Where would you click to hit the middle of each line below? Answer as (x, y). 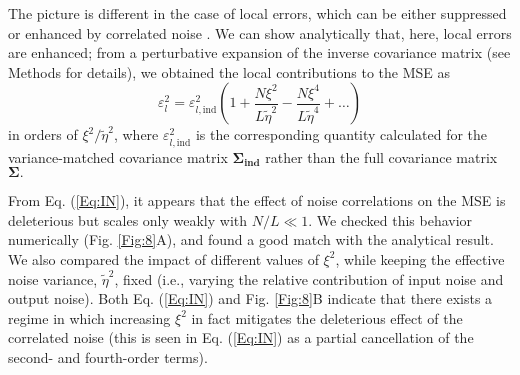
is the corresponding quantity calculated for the (341, 134)
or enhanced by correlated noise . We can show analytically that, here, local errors (260, 32)
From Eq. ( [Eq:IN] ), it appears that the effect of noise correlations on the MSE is (257, 200)
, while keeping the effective (420, 258)
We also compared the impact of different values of (163, 258)
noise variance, (53, 278)
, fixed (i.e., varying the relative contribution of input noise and (309, 278)
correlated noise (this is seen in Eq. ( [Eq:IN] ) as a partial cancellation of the (241, 337)
